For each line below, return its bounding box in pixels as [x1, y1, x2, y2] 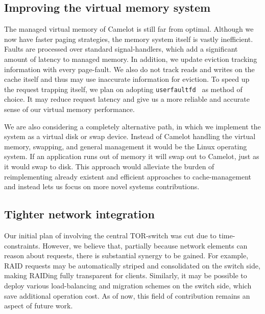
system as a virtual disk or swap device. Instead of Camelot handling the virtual [4, 131, 256, 142]
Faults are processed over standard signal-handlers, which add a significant [4, 43, 238, 54]
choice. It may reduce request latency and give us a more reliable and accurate [4, 94, 250, 104]
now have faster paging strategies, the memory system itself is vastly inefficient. [4, 33, 253, 44]
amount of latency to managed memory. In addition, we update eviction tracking [4, 53, 257, 64]
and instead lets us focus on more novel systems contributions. [4, 181, 200, 192]
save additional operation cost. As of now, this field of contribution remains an [4, 290, 250, 301]
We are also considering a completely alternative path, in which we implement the [4, 121, 261, 131]
